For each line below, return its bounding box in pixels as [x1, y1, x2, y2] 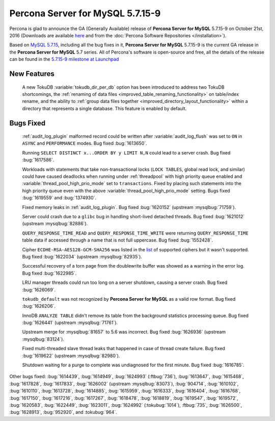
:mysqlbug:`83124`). [22, 336, 65, 342]
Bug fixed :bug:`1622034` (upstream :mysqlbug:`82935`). [22, 253, 143, 259]
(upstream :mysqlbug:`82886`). [22, 221, 88, 227]
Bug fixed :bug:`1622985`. [22, 270, 77, 276]
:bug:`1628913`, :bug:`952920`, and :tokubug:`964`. [9, 409, 117, 415]
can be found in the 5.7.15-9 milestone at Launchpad [9, 56, 119, 62]
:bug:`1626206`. [22, 303, 56, 309]
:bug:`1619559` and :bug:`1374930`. [22, 195, 97, 201]
